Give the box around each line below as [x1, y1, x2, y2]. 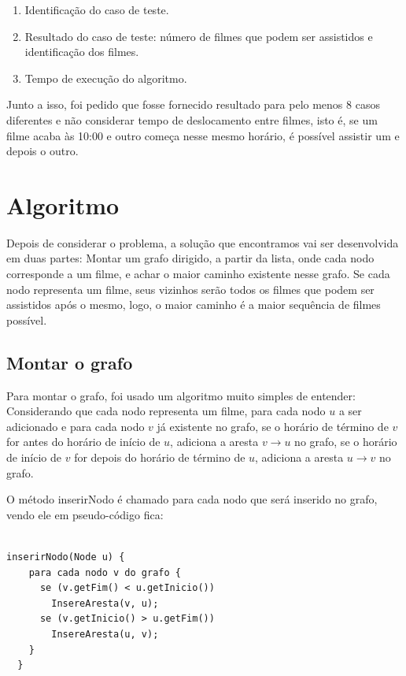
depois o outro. [6, 143, 79, 159]
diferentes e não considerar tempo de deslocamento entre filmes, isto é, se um [6, 111, 378, 128]
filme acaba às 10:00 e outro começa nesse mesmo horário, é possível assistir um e [6, 127, 400, 143]
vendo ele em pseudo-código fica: [6, 506, 164, 522]
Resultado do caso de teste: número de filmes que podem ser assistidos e [24, 28, 373, 44]
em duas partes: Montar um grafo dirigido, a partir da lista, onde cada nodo [6, 250, 375, 266]
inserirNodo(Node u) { [6, 551, 125, 563]
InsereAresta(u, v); [51, 628, 159, 640]
